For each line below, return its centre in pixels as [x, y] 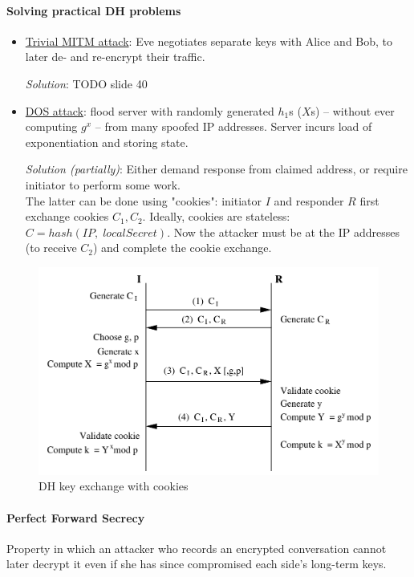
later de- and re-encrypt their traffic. [115, 57]
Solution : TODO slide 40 [86, 83]
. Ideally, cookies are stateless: [216, 216]
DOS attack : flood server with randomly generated [150, 110]
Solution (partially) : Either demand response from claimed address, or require [216, 169]
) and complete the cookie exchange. [182, 248]
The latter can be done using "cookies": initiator [144, 200]
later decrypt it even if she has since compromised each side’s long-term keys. [197, 564]
